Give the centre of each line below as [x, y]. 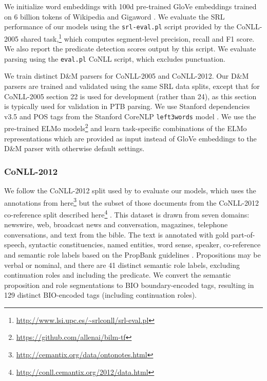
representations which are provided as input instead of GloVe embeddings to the [130, 138]
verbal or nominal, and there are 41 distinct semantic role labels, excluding [122, 265]
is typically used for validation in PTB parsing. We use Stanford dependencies [127, 106]
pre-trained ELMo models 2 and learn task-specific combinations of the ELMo [126, 128]
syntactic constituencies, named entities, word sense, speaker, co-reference [145, 244]
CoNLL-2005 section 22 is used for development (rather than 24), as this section [130, 96]
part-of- [243, 234]
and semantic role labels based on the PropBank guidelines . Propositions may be [132, 254]
